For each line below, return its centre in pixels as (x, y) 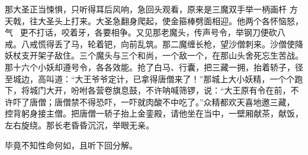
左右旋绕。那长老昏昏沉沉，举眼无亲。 (79, 125)
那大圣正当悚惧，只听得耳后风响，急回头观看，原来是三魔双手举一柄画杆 (146, 9)
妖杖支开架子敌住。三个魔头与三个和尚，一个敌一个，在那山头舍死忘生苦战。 (154, 55)
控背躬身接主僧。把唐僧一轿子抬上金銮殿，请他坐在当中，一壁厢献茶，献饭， (154, 113)
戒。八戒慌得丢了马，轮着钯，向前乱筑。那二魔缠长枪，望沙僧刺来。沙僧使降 (154, 43)
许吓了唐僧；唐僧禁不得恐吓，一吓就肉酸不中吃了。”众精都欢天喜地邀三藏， (150, 101)
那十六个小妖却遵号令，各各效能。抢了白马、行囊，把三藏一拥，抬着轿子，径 (154, 67)
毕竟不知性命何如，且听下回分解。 (71, 145)
